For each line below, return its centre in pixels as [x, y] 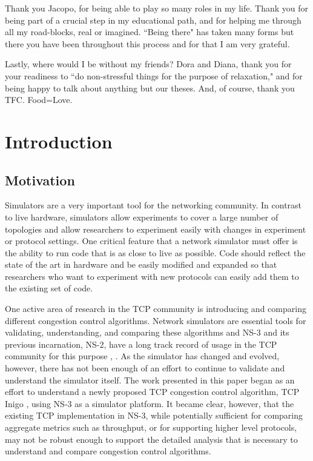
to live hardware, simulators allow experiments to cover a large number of [142, 217]
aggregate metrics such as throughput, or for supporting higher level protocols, [151, 427]
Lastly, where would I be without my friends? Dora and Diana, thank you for [148, 64]
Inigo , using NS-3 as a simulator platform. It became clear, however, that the [150, 403]
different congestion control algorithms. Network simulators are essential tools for [156, 320]
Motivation [40, 180]
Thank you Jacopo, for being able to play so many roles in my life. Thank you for [156, 8]
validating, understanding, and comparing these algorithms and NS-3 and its [147, 332]
